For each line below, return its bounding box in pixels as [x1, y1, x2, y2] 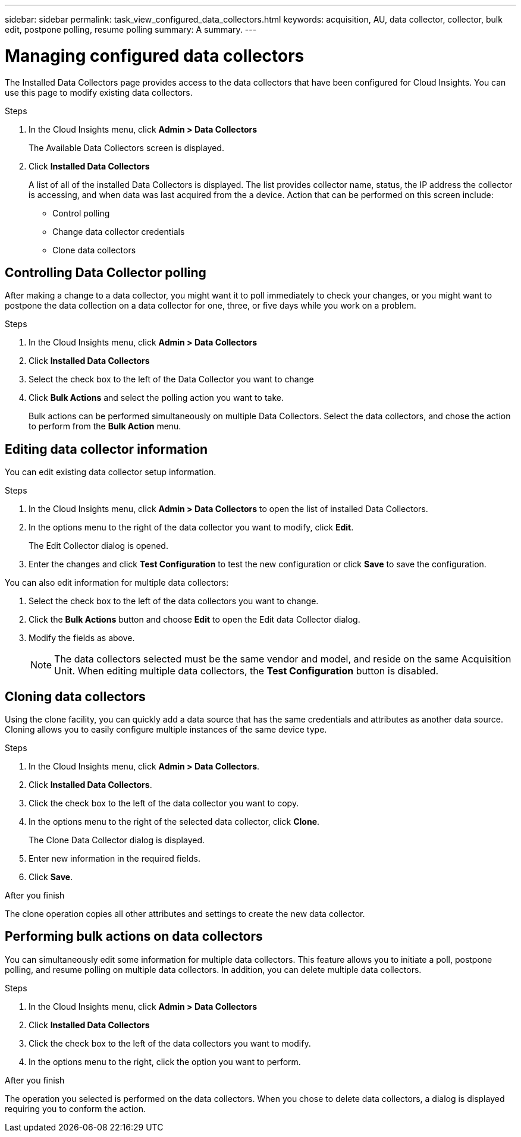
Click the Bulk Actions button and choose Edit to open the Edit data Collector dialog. [29, 614, 360, 625]
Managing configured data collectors [5, 45, 305, 66]
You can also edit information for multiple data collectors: [5, 577, 229, 588]
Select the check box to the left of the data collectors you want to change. [29, 596, 319, 607]
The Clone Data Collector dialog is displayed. [29, 835, 205, 846]
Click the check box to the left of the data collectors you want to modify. [29, 1038, 311, 1048]
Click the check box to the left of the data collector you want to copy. [29, 798, 299, 809]
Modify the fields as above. [29, 633, 135, 643]
